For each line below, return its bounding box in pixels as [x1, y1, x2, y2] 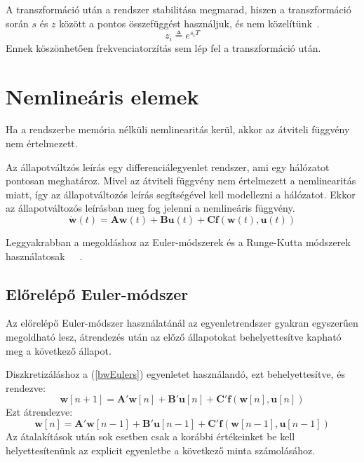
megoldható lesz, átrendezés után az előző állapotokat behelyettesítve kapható [6, 329, 342, 344]
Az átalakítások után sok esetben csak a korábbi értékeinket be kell [6, 428, 295, 443]
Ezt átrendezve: [6, 405, 73, 419]
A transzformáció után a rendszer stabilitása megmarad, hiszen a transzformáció [6, 2, 351, 16]
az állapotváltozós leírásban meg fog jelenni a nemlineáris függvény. [6, 201, 295, 215]
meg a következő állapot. [6, 343, 112, 358]
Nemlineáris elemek [6, 81, 199, 110]
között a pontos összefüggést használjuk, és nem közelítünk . [59, 15, 320, 30]
